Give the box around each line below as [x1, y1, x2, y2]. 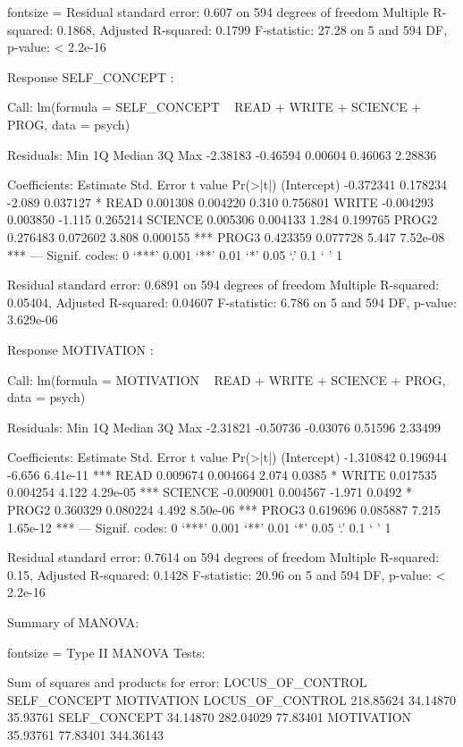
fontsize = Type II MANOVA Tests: [7, 642, 206, 661]
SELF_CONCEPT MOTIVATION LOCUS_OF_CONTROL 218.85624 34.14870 [7, 690, 456, 709]
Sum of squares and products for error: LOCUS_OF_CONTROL [7, 673, 367, 692]
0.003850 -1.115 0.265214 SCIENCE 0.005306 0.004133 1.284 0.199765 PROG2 [7, 210, 438, 229]
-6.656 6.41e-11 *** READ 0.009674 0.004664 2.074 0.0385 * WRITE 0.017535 [7, 465, 437, 483]
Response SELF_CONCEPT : [7, 67, 174, 86]
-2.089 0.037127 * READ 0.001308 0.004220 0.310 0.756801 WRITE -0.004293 [7, 192, 434, 211]
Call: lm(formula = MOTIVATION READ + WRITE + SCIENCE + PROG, [7, 370, 446, 389]
